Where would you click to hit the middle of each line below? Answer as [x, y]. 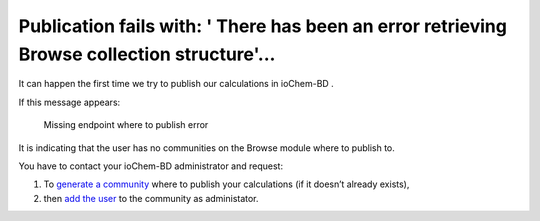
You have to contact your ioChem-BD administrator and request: [151, 166]
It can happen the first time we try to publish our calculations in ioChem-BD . [176, 84]
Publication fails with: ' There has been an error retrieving [262, 26]
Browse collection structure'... [147, 54]
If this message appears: [69, 102]
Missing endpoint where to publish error [126, 125]
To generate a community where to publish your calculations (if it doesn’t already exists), [226, 184]
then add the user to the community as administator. [151, 198]
